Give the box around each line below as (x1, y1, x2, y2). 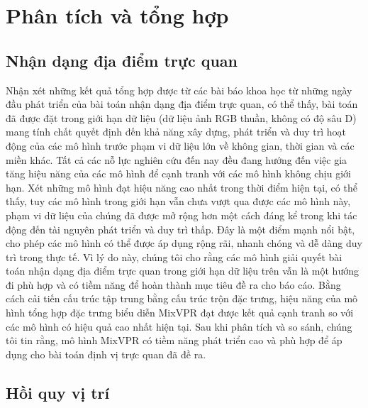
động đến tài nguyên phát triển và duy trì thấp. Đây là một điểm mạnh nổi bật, (6, 221, 355, 236)
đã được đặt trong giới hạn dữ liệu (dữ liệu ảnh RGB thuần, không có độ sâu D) (6, 110, 357, 125)
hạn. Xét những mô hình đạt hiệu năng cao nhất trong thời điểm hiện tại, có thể (6, 180, 357, 194)
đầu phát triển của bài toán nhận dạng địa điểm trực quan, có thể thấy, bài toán (6, 97, 358, 111)
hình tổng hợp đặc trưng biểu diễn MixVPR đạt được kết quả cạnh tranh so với (6, 305, 354, 320)
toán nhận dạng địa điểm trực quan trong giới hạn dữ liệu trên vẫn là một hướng (6, 263, 359, 278)
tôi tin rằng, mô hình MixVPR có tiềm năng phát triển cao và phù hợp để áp (6, 333, 342, 348)
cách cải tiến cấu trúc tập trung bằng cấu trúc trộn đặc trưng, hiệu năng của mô (6, 291, 358, 306)
